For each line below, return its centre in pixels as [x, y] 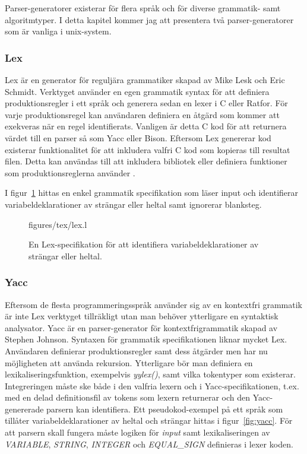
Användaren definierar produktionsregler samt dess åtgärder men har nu [136, 350]
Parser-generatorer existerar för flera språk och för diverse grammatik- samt [143, 8]
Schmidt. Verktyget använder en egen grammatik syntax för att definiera [137, 91]
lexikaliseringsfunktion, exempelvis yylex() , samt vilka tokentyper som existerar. [150, 374]
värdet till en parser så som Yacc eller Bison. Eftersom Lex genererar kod [138, 137]
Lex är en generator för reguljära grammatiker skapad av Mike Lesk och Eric [145, 80]
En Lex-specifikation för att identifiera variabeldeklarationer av [144, 244]
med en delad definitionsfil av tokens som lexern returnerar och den [128, 397]
